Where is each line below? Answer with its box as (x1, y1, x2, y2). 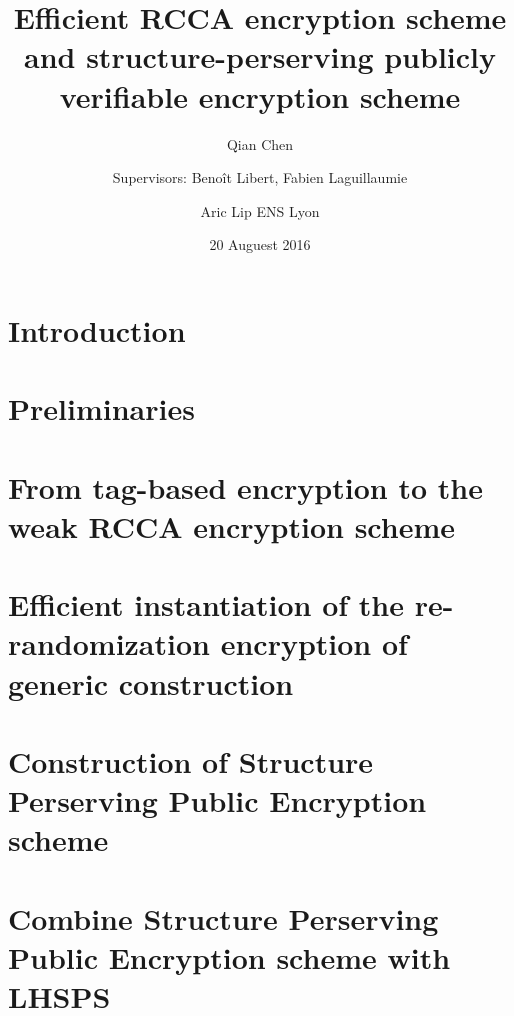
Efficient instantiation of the (8, 584, 405, 625)
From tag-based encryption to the (8, 466, 483, 507)
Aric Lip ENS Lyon (200, 200, 320, 221)
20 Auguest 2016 (209, 234, 311, 255)
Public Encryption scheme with (8, 936, 451, 977)
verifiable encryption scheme (59, 75, 461, 116)
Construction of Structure (8, 740, 374, 781)
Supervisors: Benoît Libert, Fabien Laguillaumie (112, 167, 408, 188)
